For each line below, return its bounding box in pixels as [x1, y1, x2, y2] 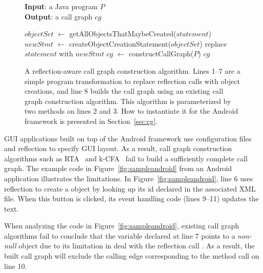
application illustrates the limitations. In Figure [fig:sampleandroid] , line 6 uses [4, 173, 253, 183]
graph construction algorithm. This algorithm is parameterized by [25, 95, 231, 106]
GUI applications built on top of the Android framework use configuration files [4, 133, 252, 143]
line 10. [4, 260, 27, 271]
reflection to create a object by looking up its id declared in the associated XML [4, 183, 256, 194]
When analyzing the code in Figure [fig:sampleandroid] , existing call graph [4, 220, 239, 231]
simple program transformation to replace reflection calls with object [25, 75, 240, 86]
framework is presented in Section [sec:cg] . [25, 115, 158, 126]
